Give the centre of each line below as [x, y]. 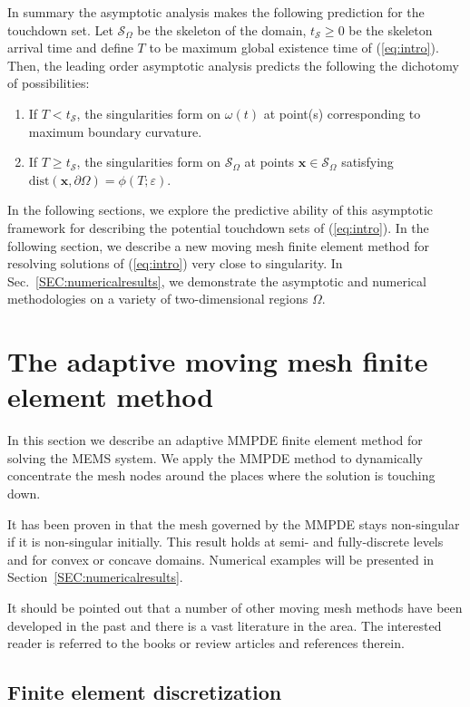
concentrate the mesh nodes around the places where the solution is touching [221, 475]
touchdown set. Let [60, 29]
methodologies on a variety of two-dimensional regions [158, 299]
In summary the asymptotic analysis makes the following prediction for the [216, 12]
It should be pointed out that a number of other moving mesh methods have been [235, 607]
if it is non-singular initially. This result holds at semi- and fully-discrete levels [225, 542]
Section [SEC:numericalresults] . [95, 577]
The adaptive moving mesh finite [218, 361]
